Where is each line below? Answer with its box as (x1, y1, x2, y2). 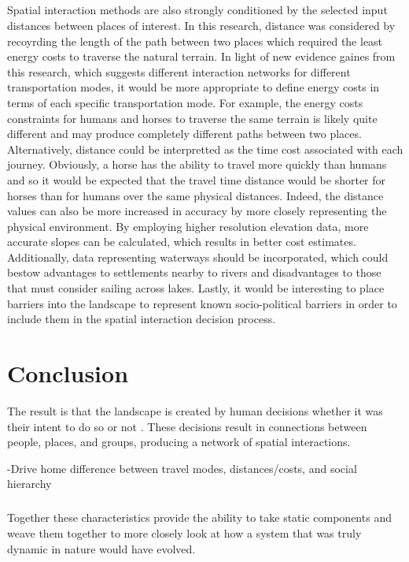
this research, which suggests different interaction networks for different (7, 63, 351, 80)
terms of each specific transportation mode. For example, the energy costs (7, 94, 363, 110)
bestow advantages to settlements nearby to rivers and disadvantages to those (7, 264, 381, 281)
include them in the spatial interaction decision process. (7, 311, 276, 327)
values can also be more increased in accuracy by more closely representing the (7, 203, 387, 219)
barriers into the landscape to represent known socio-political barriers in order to (7, 295, 397, 311)
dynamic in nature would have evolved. (7, 540, 196, 556)
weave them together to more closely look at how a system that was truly (7, 524, 362, 541)
